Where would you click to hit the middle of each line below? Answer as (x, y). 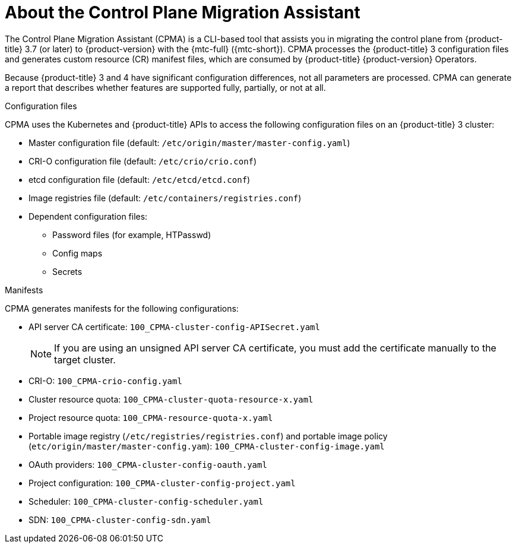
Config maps (77, 253)
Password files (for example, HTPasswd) (132, 235)
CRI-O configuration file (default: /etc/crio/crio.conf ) (143, 161)
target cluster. (85, 359)
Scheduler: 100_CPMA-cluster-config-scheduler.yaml (146, 501)
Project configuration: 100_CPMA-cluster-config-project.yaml (162, 483)
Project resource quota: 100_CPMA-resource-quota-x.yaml (151, 417)
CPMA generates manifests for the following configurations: (122, 308)
